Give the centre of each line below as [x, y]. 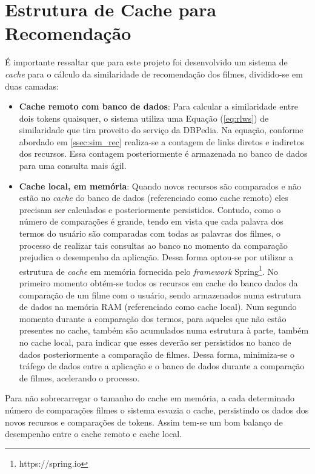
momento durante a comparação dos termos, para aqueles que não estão [153, 318]
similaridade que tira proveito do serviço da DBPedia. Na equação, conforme [161, 130]
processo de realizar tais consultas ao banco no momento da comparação [153, 245]
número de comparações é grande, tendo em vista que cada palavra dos [151, 221]
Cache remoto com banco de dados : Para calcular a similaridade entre [158, 106]
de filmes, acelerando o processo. [79, 377]
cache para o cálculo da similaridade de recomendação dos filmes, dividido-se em [154, 74]
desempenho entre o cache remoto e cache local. [94, 434]
